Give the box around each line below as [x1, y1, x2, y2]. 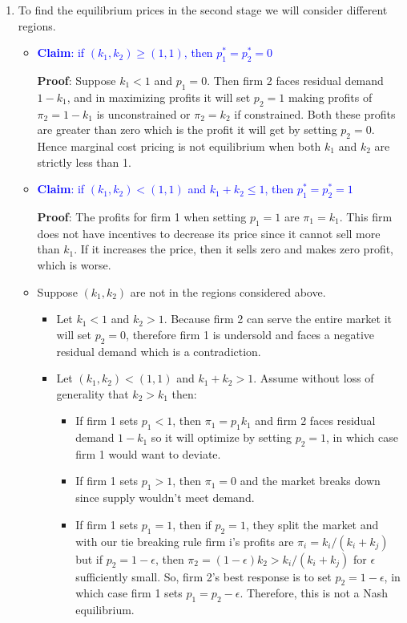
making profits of [288, 88, 373, 105]
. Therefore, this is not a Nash [240, 585, 389, 601]
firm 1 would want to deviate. [75, 445, 221, 462]
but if [75, 550, 103, 567]
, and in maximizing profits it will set [66, 88, 251, 105]
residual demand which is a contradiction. [56, 342, 261, 359]
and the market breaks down [240, 472, 381, 489]
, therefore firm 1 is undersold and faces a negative [126, 326, 375, 342]
